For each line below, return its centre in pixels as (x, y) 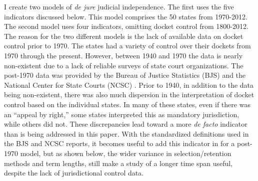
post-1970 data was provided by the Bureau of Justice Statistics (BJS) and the (125, 75)
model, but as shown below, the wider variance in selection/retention (126, 153)
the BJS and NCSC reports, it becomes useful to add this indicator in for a (119, 143)
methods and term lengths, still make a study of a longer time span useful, (118, 163)
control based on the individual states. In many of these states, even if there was (127, 104)
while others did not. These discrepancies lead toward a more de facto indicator (126, 124)
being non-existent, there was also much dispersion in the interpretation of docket (129, 94)
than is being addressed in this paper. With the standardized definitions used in (126, 133)
